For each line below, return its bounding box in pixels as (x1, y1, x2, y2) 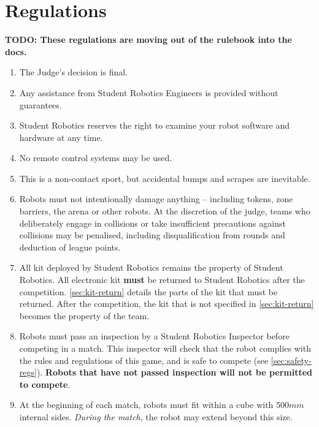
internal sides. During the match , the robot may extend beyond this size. (19, 410, 293, 423)
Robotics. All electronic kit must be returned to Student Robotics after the (19, 273, 305, 286)
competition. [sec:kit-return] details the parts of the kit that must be (19, 285, 278, 298)
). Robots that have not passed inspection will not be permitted (36, 366, 313, 379)
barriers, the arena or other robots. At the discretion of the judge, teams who (19, 205, 310, 217)
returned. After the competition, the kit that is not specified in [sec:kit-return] (19, 297, 314, 310)
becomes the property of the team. (19, 309, 150, 322)
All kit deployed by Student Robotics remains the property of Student (19, 261, 283, 274)
